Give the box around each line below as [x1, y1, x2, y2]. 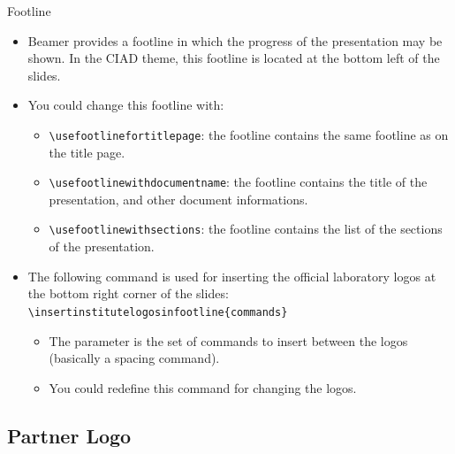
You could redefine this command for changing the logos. [49, 378, 357, 396]
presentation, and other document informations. [49, 189, 308, 208]
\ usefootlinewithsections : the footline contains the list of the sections [49, 219, 443, 238]
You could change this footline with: [27, 96, 224, 114]
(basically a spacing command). [49, 349, 220, 367]
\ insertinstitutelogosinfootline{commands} [27, 305, 288, 319]
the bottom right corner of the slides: [27, 284, 229, 303]
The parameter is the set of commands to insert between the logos [49, 331, 408, 350]
